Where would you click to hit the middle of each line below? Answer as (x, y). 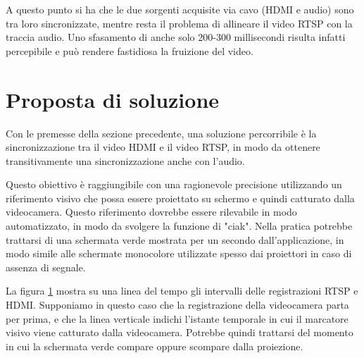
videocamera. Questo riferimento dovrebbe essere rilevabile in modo (151, 212)
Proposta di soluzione (113, 99)
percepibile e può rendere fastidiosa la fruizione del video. (130, 50)
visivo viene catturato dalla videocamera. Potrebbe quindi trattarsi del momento (180, 332)
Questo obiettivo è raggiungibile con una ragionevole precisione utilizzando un (174, 184)
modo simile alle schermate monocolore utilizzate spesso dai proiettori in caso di (179, 253)
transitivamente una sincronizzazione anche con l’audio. (125, 160)
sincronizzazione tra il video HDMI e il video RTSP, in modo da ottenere (163, 147)
